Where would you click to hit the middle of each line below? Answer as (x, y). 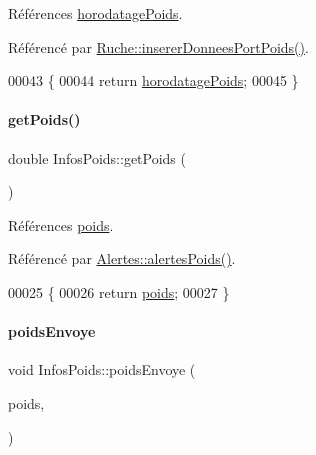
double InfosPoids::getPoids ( (97, 157)
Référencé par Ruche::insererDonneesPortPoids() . (158, 46)
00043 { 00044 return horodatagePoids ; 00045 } (153, 80)
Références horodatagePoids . (95, 13)
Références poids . (61, 224)
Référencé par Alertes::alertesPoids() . (122, 258)
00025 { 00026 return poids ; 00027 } (119, 291)
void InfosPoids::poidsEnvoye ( (102, 369)
